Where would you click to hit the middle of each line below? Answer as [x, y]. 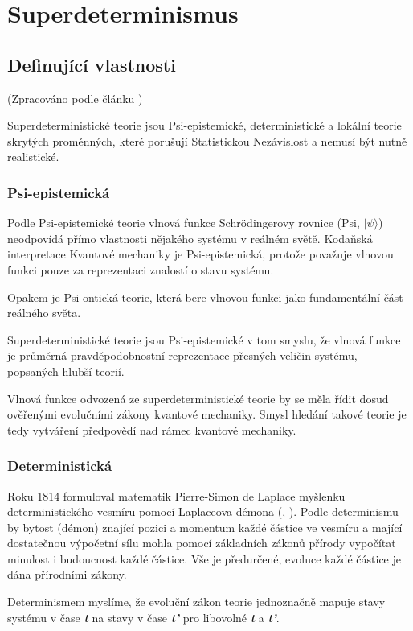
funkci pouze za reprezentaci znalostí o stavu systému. [141, 269]
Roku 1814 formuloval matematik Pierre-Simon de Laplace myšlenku [176, 495]
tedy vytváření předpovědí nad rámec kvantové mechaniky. [152, 429]
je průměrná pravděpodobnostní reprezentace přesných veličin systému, [182, 355]
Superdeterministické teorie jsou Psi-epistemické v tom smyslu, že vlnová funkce [204, 339]
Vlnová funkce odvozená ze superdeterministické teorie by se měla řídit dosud [198, 398]
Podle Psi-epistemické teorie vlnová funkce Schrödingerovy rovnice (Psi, [184, 223]
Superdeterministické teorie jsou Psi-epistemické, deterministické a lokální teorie [204, 125]
